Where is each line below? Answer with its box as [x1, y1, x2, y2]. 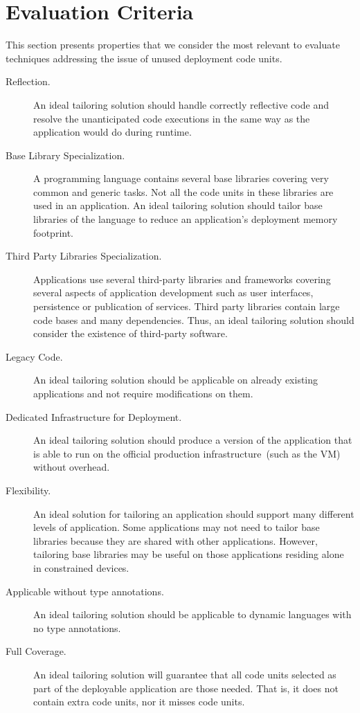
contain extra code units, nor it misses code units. [33, 694, 245, 709]
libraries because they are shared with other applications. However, [33, 533, 318, 548]
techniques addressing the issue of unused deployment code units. [6, 51, 282, 65]
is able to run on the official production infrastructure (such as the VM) [33, 446, 341, 460]
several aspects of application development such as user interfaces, [33, 285, 314, 300]
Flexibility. [6, 482, 51, 497]
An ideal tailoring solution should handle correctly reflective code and [33, 97, 329, 111]
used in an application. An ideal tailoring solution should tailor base [33, 198, 323, 213]
